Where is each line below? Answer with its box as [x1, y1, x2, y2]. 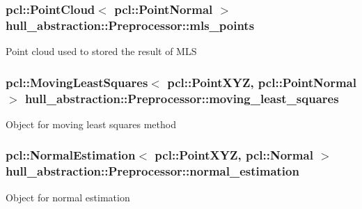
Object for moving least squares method [6, 116, 176, 131]
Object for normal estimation [6, 189, 130, 204]
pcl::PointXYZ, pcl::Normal [155, 146, 313, 164]
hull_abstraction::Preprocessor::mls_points [6, 16, 255, 33]
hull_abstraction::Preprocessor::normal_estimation [6, 162, 299, 180]
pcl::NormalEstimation [6, 146, 136, 164]
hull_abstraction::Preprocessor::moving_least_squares [24, 89, 339, 107]
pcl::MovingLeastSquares [6, 73, 148, 91]
